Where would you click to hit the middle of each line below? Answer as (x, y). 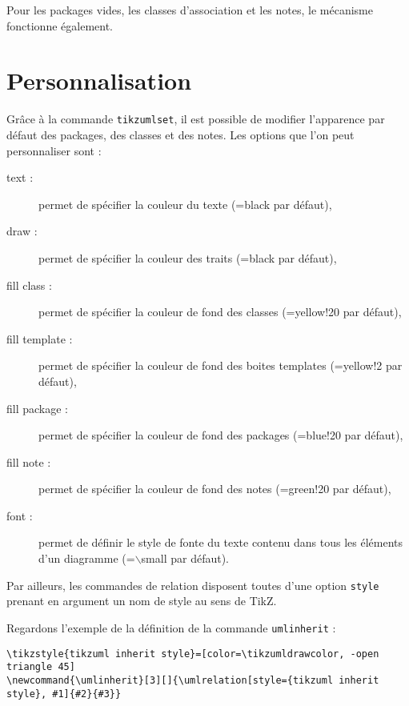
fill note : (29, 461)
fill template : (40, 338)
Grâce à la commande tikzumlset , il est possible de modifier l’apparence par (196, 119)
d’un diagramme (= (87, 558)
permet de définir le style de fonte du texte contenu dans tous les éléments (221, 542)
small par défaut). (185, 558)
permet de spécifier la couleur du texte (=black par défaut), (185, 204)
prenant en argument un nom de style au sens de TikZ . (142, 601)
